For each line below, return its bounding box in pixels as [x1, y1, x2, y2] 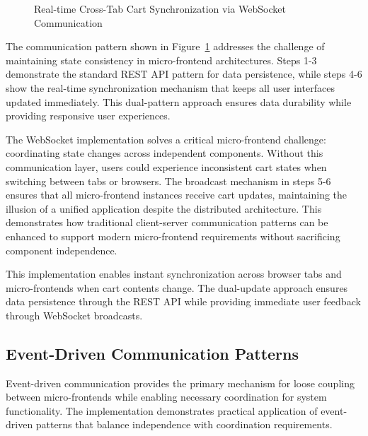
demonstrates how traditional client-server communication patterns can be [6, 215, 328, 230]
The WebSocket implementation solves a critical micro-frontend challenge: [6, 131, 326, 146]
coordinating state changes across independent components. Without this [6, 146, 323, 160]
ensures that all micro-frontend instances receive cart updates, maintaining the [6, 187, 347, 202]
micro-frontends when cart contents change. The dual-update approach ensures [6, 280, 348, 295]
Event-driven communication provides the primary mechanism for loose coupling [6, 375, 355, 390]
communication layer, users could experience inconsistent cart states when [6, 159, 327, 174]
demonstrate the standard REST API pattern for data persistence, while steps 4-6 [6, 66, 362, 81]
